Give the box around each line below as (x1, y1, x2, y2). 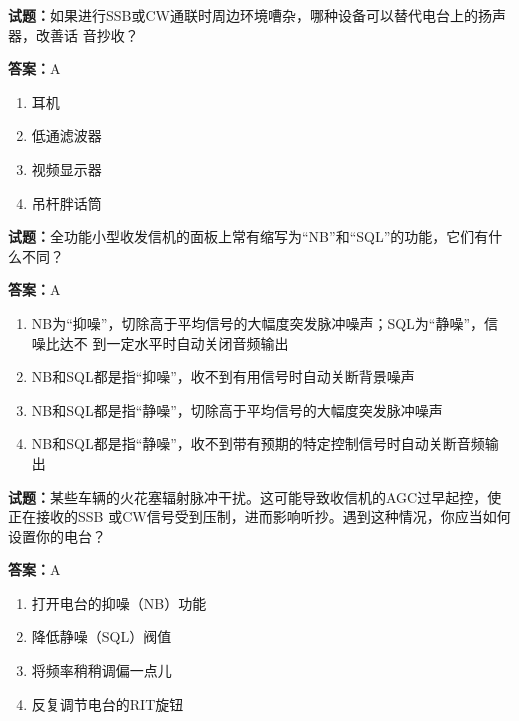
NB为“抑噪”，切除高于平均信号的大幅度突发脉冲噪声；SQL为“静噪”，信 (31, 312, 499, 333)
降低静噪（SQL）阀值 (31, 626, 172, 647)
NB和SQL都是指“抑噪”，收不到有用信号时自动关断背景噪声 (31, 366, 415, 387)
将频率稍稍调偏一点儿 (31, 660, 172, 681)
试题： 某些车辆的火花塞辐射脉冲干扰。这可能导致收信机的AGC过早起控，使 (8, 486, 502, 507)
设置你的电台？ (8, 525, 106, 546)
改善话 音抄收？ (35, 24, 139, 45)
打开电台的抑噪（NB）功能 (31, 592, 207, 613)
